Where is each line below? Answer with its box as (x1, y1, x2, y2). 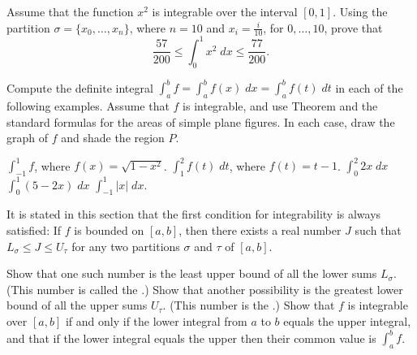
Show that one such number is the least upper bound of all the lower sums (6, 265, 377, 282)
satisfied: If (6, 221, 62, 238)
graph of (6, 129, 49, 146)
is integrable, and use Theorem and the (183, 97, 378, 115)
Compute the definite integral (6, 79, 153, 96)
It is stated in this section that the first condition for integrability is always (6, 206, 381, 223)
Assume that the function (6, 3, 134, 19)
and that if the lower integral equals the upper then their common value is (6, 329, 376, 346)
